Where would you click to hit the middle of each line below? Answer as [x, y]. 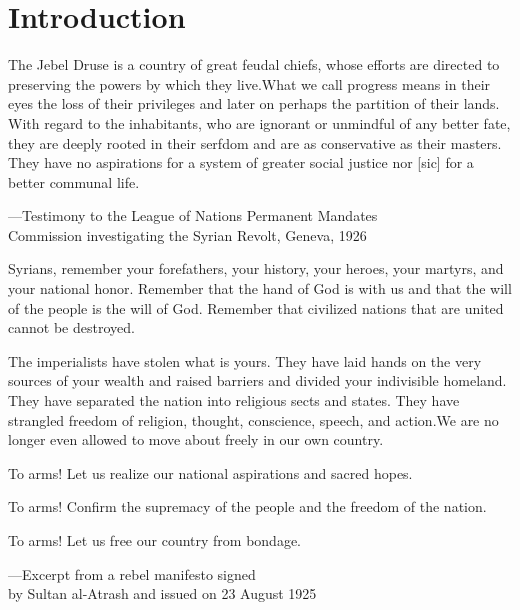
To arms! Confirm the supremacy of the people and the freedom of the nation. [247, 506]
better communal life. [74, 181]
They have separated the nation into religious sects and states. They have [234, 400]
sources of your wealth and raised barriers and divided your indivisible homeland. [257, 380]
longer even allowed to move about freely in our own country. [196, 439]
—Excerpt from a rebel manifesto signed [132, 573]
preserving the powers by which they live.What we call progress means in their [249, 83]
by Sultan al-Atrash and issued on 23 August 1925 [162, 593]
